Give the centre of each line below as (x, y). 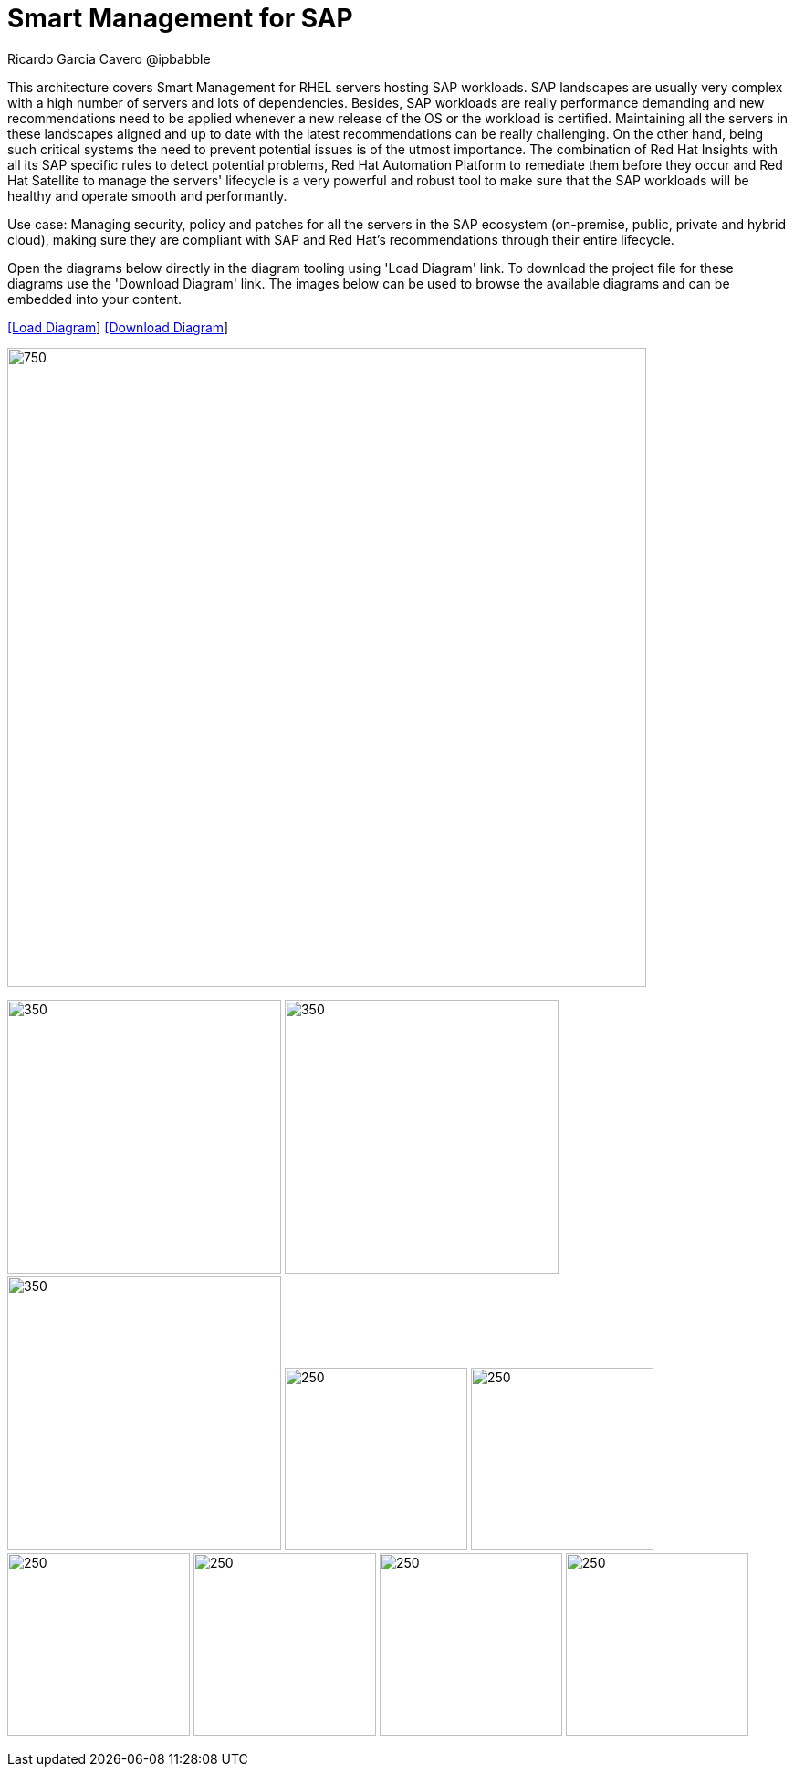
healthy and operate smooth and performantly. (147, 195)
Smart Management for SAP (180, 18)
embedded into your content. (95, 299)
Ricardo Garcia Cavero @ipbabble (109, 58)
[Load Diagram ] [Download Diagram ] (118, 327)
